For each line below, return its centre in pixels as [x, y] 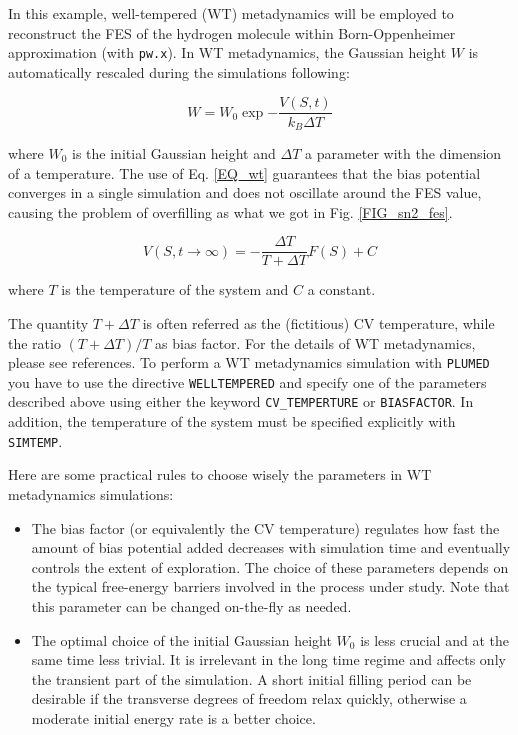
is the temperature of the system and [175, 289]
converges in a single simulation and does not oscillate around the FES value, [245, 192]
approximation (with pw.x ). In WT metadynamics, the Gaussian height [227, 52]
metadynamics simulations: [91, 493]
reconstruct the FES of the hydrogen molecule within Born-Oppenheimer [232, 32]
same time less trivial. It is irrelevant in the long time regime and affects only [268, 659]
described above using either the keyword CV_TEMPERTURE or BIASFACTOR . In [241, 401]
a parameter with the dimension [403, 152]
